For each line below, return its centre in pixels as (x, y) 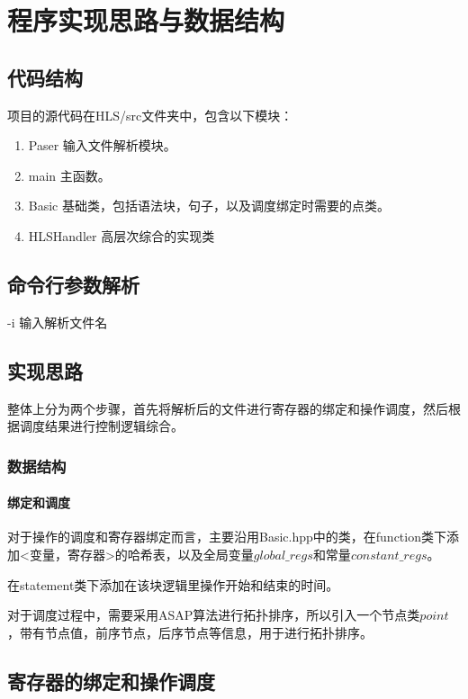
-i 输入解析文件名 (58, 322)
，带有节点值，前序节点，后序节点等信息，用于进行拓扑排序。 (190, 632)
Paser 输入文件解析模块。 (102, 145)
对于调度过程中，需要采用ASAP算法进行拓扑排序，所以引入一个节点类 (214, 615)
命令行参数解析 (73, 284)
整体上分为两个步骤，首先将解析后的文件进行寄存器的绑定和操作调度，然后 (228, 408)
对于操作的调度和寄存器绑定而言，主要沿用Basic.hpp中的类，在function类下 (227, 537)
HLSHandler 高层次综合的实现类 (121, 235)
